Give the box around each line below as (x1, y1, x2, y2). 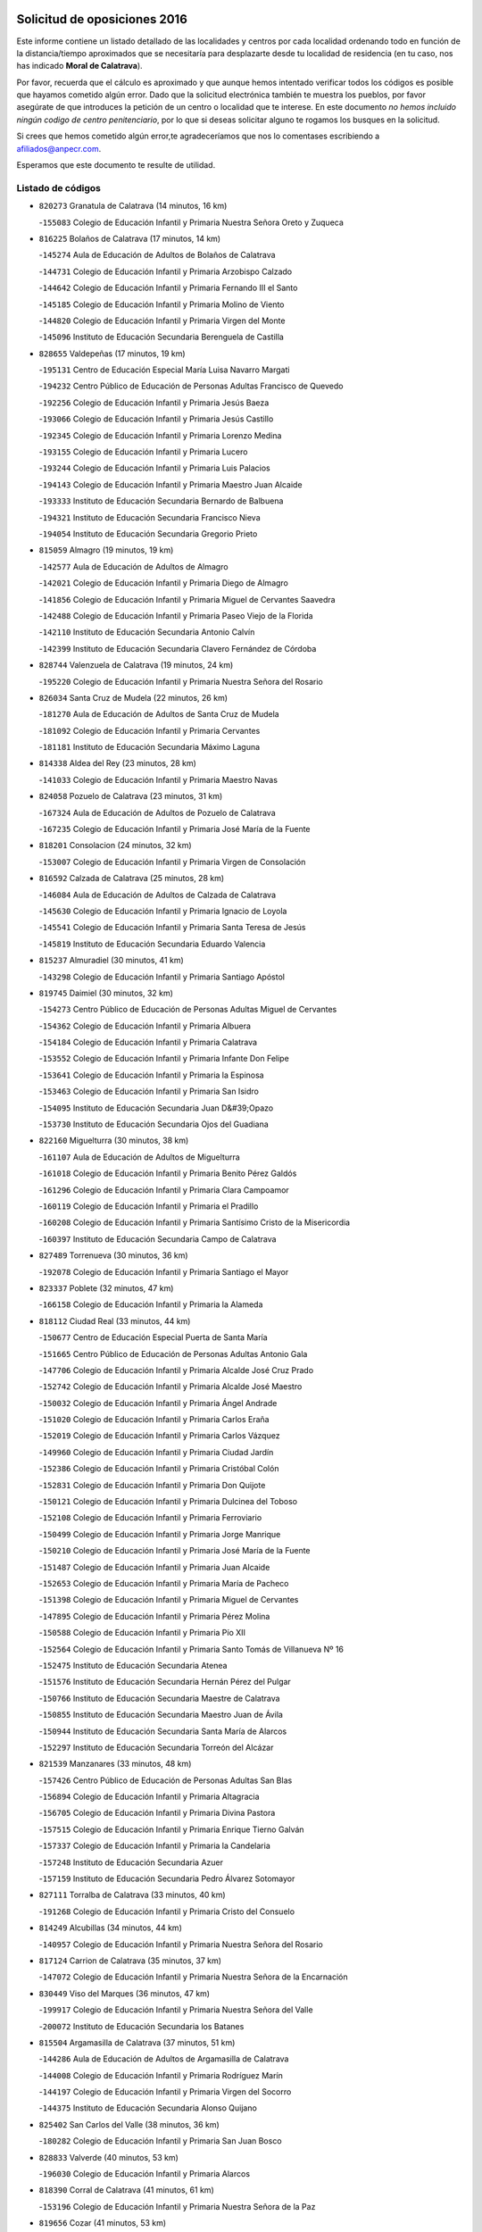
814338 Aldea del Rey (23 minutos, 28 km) (38, 758, 196, 769)
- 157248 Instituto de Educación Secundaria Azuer (38, 1857, 223, 1868)
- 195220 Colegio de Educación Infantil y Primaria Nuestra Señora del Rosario (38, 676, 323, 687)
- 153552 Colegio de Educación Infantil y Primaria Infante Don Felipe (38, 1054, 289, 1064)
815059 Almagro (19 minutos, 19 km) (38, 545, 174, 555)
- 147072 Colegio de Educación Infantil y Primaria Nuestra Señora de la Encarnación (38, 1971, 348, 1982)
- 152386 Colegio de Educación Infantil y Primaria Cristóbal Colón (38, 1463, 279, 1474)
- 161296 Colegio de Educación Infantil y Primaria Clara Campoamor (38, 1184, 289, 1195)
